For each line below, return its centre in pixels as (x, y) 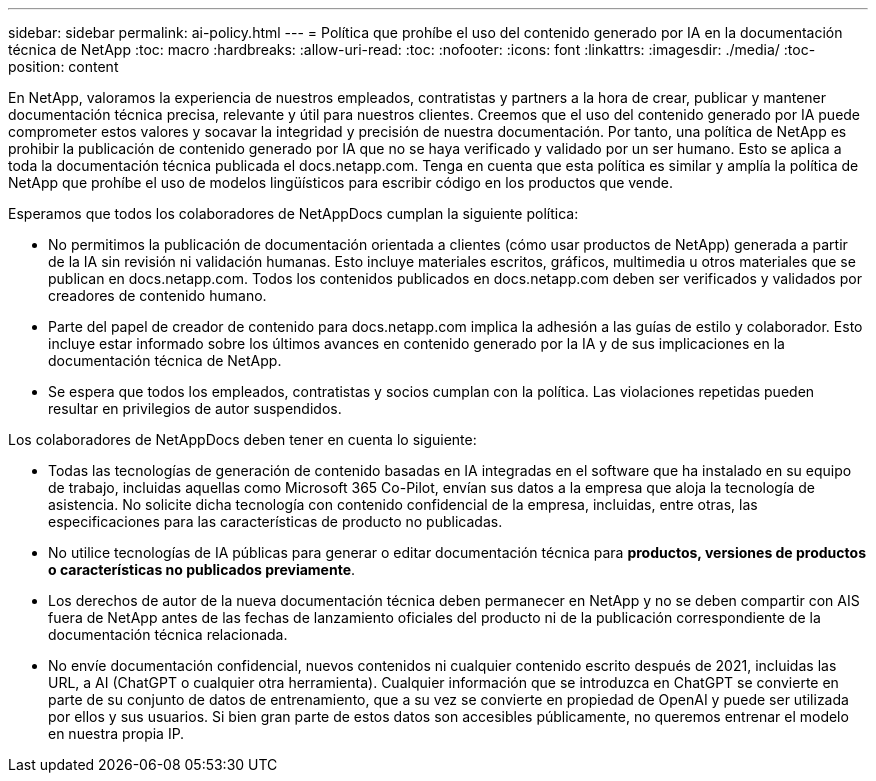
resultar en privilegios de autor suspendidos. (195, 408)
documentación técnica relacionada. (168, 634)
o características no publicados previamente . (202, 569)
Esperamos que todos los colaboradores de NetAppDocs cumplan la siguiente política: (293, 213)
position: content (63, 66)
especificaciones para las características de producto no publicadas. (275, 521)
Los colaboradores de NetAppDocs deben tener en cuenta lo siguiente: (242, 439)
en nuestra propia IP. (116, 733)
